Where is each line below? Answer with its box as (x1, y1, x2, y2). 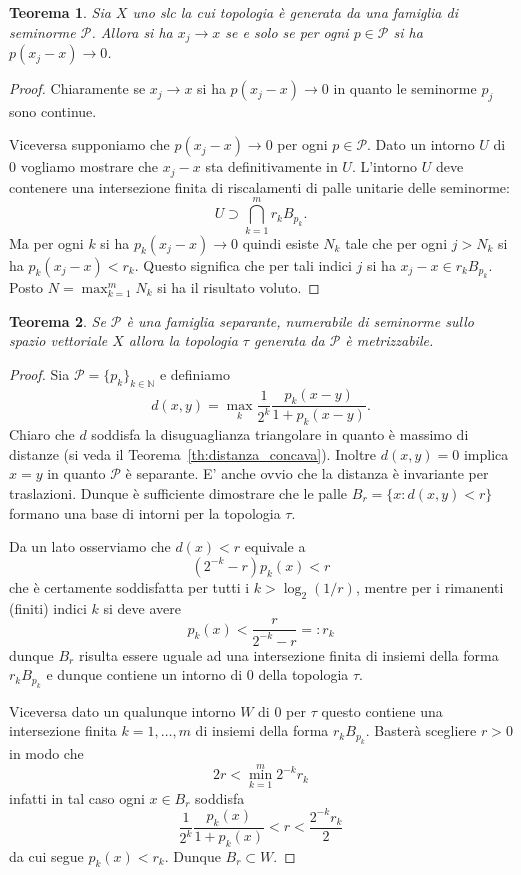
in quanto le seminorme (333, 78, 477, 99)
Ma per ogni (9, 232, 84, 253)
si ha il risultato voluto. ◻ (157, 277, 320, 298)
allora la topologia (128, 330, 238, 351)
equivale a (244, 536, 306, 557)
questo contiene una (321, 700, 443, 721)
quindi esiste (242, 232, 319, 253)
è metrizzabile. (345, 330, 434, 351)
